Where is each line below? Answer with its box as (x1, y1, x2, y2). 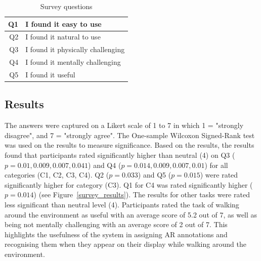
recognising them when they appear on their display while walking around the (5, 239, 246, 249)
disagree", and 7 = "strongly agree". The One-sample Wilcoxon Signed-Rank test (5, 129, 255, 140)
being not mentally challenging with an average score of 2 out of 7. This (5, 219, 228, 230)
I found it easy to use (25, 18, 102, 29)
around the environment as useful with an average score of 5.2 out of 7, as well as (5, 209, 257, 220)
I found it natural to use (25, 31, 101, 42)
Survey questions (40, 1, 93, 11)
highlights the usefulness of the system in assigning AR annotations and (5, 229, 228, 239)
